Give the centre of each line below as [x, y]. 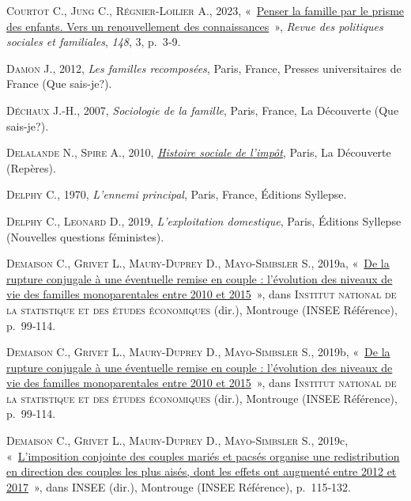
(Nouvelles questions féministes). [85, 236]
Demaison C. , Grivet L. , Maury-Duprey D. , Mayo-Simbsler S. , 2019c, [177, 440]
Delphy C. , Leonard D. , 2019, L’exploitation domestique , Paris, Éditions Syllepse [204, 220]
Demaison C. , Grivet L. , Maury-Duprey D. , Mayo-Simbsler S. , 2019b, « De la [198, 352]
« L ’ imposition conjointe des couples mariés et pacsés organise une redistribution [203, 455]
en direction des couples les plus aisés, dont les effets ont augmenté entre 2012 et [202, 471]
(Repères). [31, 167]
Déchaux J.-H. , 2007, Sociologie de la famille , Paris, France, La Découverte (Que [203, 110]
